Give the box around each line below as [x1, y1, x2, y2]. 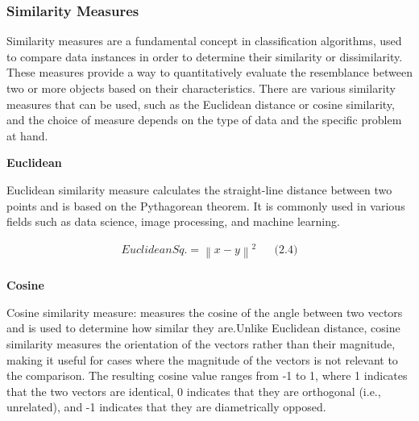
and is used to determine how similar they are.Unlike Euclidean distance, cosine [6, 319, 400, 336]
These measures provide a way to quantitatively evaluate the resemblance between [6, 64, 413, 81]
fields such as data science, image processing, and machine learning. [6, 213, 340, 230]
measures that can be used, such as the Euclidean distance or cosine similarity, [6, 95, 395, 112]
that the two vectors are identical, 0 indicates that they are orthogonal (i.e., [6, 382, 381, 399]
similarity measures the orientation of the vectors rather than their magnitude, [6, 336, 396, 352]
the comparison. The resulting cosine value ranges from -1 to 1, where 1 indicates [6, 367, 408, 384]
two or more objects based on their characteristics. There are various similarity [6, 80, 396, 96]
